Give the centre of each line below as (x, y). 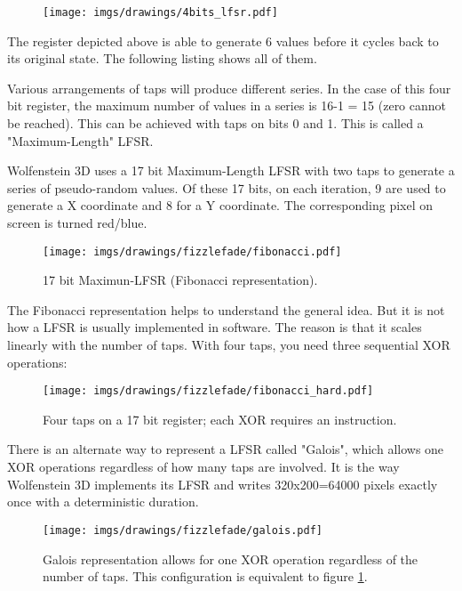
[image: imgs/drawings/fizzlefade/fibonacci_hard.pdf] (208, 391)
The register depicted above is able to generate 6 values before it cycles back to (223, 40)
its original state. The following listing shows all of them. (162, 58)
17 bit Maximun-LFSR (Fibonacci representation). (180, 280)
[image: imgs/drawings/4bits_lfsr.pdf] (160, 12)
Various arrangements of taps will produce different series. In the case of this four (229, 88)
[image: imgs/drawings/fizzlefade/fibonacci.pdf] (192, 251)
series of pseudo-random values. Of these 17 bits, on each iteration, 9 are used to (227, 187)
